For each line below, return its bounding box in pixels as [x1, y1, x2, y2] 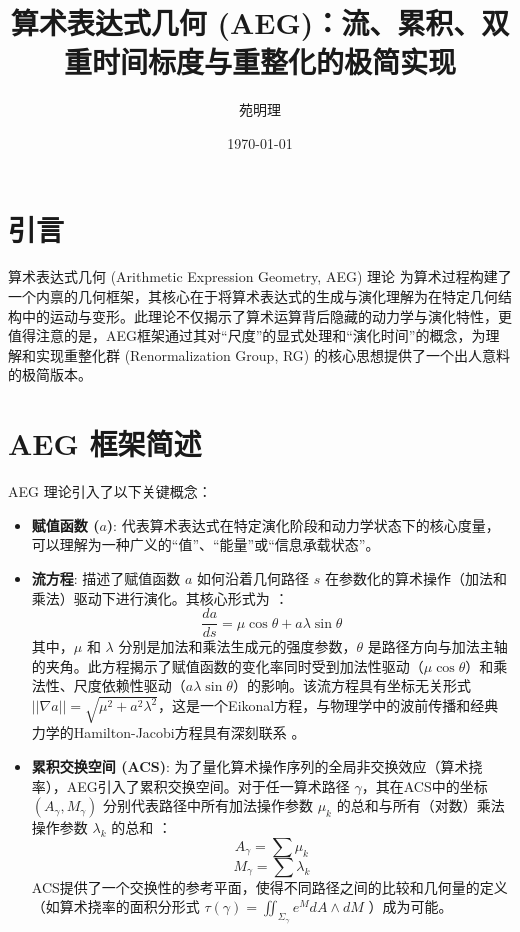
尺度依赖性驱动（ [73, 675, 186, 696]
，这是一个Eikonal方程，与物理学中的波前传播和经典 [158, 695, 499, 716]
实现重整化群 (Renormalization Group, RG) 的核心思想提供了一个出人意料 [35, 344, 510, 365]
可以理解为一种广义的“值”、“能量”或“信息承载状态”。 [31, 534, 380, 555]
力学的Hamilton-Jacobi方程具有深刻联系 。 [31, 722, 306, 743]
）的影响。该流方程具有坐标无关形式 [232, 675, 471, 696]
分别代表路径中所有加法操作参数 [102, 795, 313, 816]
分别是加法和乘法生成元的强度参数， [118, 636, 357, 657]
